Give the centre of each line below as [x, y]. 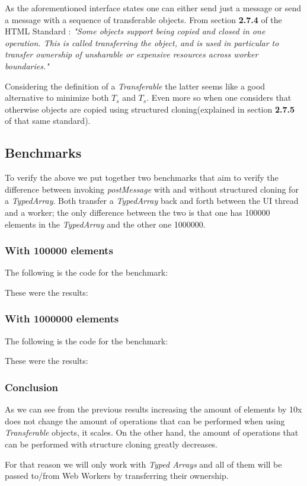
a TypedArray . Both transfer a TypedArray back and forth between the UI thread [152, 201]
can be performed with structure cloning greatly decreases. [111, 444]
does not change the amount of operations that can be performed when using [145, 421]
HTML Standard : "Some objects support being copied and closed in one [135, 31]
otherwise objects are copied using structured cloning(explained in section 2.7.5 [150, 109]
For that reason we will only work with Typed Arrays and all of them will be [143, 464]
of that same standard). [48, 121]
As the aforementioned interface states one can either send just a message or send [153, 8]
